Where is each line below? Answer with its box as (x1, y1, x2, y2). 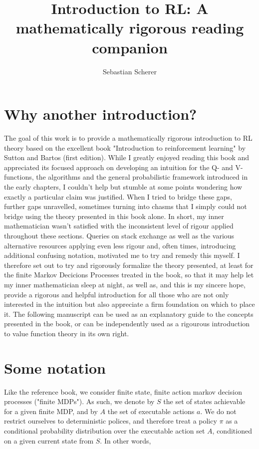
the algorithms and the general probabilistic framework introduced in (36, 172, 248, 182)
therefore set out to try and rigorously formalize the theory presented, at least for (4, 259, 254, 270)
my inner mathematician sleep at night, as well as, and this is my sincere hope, (4, 279, 246, 289)
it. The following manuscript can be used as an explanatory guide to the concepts (4, 308, 254, 319)
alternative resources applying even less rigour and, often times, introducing (4, 240, 236, 250)
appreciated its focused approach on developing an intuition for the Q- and (4, 162, 233, 172)
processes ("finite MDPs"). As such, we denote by (4, 396, 155, 407)
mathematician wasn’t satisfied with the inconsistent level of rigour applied (4, 221, 234, 231)
